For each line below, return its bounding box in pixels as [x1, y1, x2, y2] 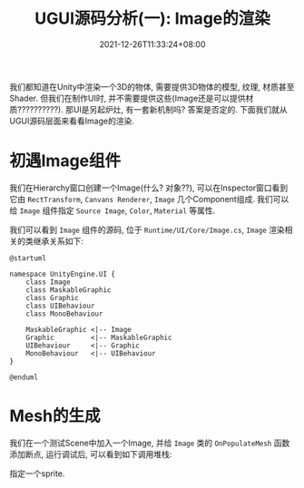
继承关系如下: [33, 235, 84, 246]
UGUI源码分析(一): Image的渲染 [34, 8, 270, 29]
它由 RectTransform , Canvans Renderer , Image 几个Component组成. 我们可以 [9, 193, 289, 204]
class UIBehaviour [25, 301, 95, 310]
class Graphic [25, 293, 79, 302]
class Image [25, 278, 71, 287]
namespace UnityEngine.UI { [9, 269, 116, 278]
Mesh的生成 [9, 405, 101, 426]
